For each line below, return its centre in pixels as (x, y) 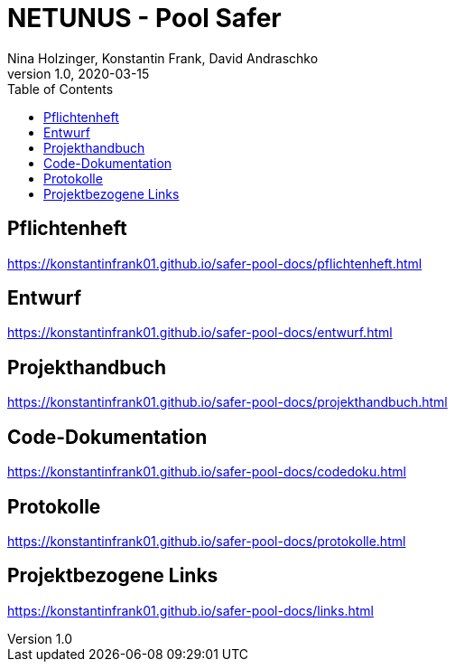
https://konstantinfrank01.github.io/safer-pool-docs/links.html (190, 610)
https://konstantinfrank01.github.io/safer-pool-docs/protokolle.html (207, 541)
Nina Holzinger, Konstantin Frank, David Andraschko (163, 58)
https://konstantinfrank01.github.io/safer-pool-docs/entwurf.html (200, 333)
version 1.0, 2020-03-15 (79, 73)
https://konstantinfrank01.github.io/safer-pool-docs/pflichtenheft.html (215, 263)
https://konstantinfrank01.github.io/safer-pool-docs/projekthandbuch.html (227, 402)
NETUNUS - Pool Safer (144, 18)
